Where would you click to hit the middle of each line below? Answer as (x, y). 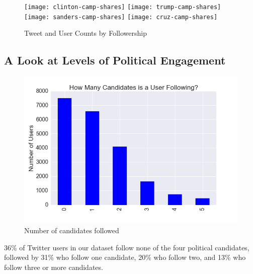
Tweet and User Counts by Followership (86, 33)
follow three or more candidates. (54, 267)
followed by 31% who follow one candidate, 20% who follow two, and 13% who (125, 257)
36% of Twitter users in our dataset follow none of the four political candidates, (127, 247)
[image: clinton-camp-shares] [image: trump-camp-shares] (123, 7)
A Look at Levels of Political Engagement (115, 60)
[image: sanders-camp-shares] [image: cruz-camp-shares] (121, 17)
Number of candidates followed (72, 230)
